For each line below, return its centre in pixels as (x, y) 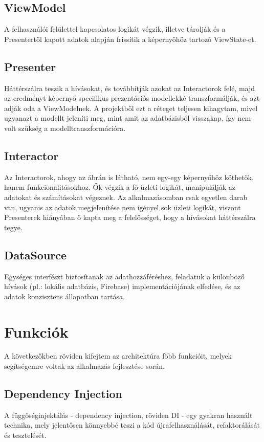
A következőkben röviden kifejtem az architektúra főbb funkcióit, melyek (118, 356)
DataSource (36, 255)
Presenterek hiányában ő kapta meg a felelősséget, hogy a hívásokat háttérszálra (130, 217)
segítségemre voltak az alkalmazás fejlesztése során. (84, 366)
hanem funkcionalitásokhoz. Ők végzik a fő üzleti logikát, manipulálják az (120, 187)
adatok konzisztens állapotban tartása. (64, 296)
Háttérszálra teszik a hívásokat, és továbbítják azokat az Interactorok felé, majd (130, 88)
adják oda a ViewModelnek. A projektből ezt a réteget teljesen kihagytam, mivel (131, 108)
